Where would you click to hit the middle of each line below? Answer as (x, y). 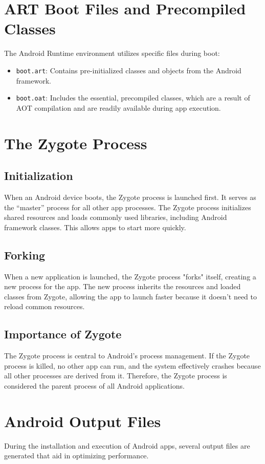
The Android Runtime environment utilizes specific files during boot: (112, 53)
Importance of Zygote (63, 334)
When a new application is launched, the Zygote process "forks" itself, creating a (130, 276)
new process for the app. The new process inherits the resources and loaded (123, 286)
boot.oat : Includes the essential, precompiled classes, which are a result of (133, 98)
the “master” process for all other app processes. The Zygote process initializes (128, 207)
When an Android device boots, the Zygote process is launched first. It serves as (130, 197)
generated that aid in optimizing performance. (76, 456)
